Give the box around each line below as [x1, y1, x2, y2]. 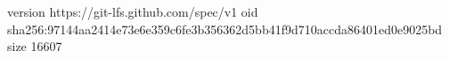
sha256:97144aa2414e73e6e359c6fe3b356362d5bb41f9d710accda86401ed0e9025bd [7, 19, 443, 38]
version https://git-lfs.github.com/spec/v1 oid [7, 3, 258, 20]
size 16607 [7, 37, 62, 55]
